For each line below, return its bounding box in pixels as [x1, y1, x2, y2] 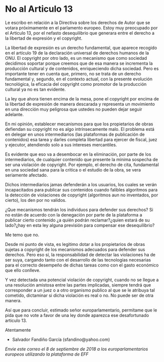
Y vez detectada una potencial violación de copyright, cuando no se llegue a [5, 277, 159, 283]
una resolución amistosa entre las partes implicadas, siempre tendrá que [5, 282, 151, 288]
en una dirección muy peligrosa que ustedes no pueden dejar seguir [5, 106, 143, 112]
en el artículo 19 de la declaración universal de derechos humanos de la [5, 50, 149, 56]
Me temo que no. [5, 232, 40, 238]
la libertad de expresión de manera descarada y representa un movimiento [5, 101, 155, 107]
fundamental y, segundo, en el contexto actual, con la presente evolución [5, 76, 153, 82]
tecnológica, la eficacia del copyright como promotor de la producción [5, 81, 147, 87]
